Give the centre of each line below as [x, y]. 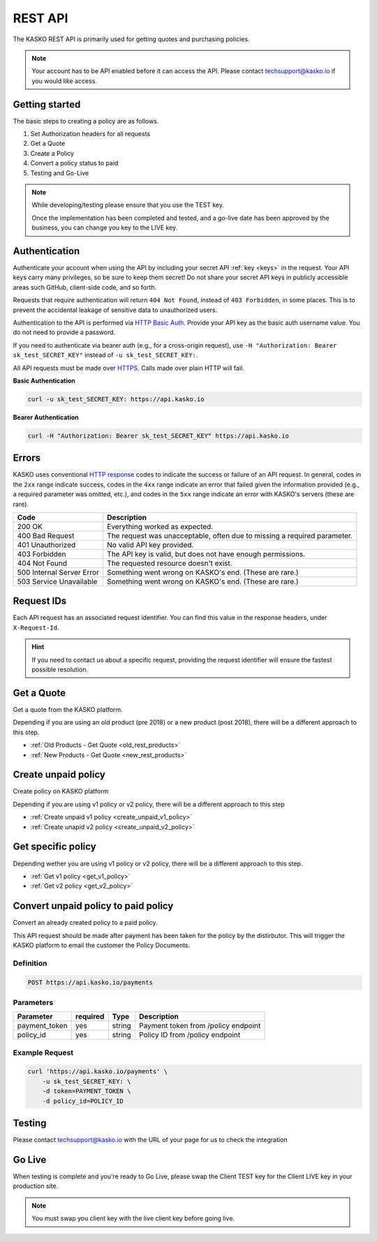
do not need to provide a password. [64, 332]
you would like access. [65, 81]
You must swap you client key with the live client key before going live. [133, 1219]
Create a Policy [52, 153]
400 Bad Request [46, 535]
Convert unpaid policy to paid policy [93, 906]
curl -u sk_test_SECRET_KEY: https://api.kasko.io [116, 399]
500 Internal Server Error [58, 572]
